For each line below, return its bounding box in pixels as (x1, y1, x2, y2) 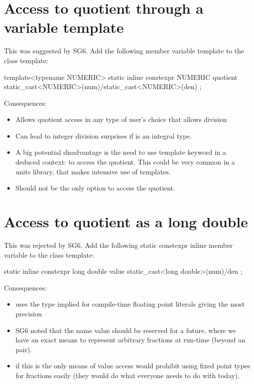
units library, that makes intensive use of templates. (15, 166, 171, 176)
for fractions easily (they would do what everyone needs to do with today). (15, 370, 240, 380)
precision (15, 308, 42, 318)
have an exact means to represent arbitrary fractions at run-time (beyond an (15, 335, 246, 345)
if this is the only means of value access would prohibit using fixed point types (15, 360, 251, 371)
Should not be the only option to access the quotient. (15, 183, 175, 193)
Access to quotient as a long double (4, 212, 248, 232)
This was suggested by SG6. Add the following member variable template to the (4, 46, 244, 56)
